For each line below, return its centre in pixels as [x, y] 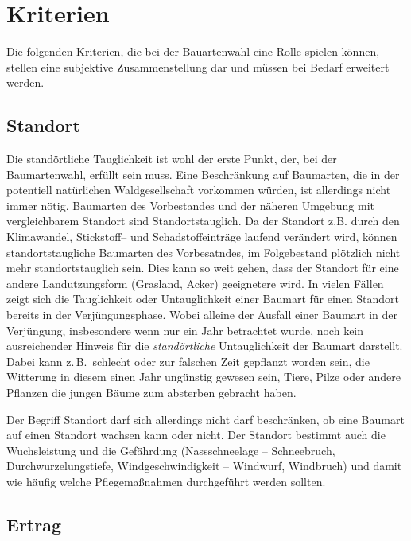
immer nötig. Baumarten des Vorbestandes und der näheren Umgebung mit [191, 205]
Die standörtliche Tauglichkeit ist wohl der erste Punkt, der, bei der [172, 159]
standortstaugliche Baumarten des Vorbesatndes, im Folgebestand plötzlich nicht [204, 252]
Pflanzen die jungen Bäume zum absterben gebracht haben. [151, 393]
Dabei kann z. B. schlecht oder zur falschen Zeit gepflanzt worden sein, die [188, 361]
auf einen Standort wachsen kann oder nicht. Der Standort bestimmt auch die [196, 435]
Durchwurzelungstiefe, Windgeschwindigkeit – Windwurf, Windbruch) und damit [204, 466]
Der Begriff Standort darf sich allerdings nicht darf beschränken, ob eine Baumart [205, 419]
